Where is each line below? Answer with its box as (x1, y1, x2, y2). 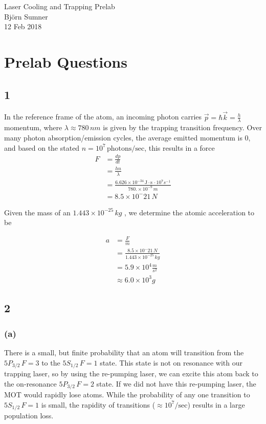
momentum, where (4, 122, 62, 133)
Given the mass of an (4, 207, 71, 217)
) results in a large (187, 399, 245, 410)
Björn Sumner (4, 11, 48, 22)
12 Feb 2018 (4, 21, 42, 32)
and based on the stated (4, 142, 80, 153)
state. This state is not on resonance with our (100, 357, 243, 368)
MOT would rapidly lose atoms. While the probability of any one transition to (4, 389, 250, 400)
